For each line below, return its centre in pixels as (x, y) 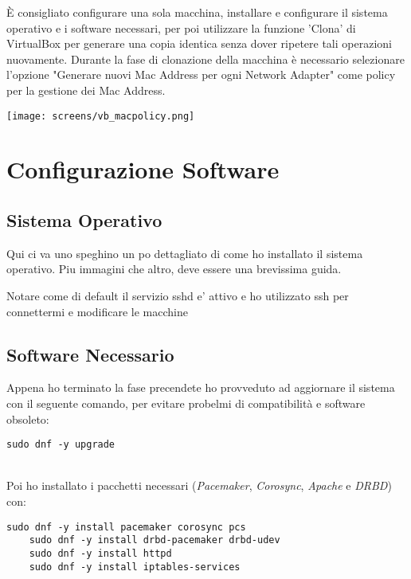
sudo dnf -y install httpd (100, 553)
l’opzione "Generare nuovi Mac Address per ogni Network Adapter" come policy (201, 74)
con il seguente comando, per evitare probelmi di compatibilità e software (186, 403)
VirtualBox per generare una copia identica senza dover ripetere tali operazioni (199, 43)
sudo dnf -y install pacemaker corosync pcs (126, 527)
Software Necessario (90, 354)
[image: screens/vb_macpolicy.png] (101, 116)
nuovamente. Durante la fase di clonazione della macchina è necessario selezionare (205, 59)
